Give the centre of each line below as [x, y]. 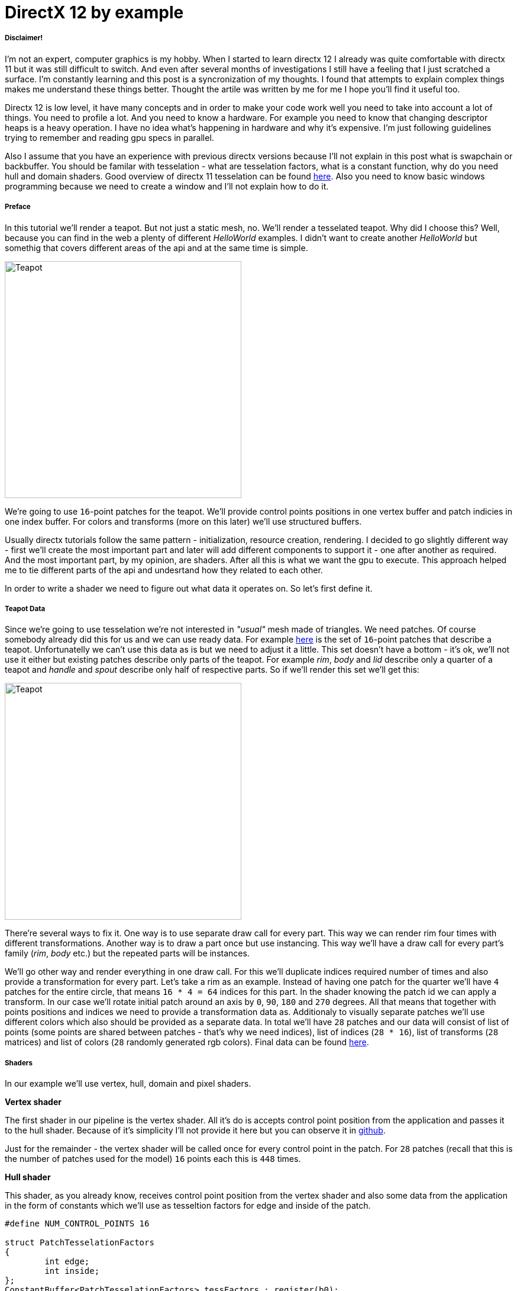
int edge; [67, 1262]
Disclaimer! [24, 38]
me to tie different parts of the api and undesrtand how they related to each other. [164, 570]
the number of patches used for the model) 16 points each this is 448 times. [153, 1159]
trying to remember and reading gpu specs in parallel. [109, 137]
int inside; [72, 1271]
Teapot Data [25, 608]
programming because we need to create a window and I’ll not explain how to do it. [167, 186]
